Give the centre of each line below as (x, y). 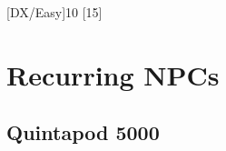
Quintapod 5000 (83, 132)
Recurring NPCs (113, 74)
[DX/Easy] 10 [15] (54, 12)
